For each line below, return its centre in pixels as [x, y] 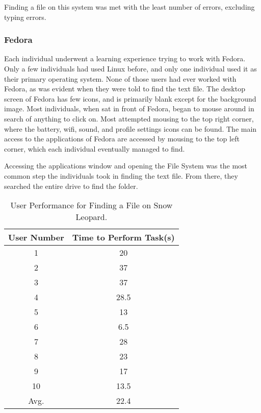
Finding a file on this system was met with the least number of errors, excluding [129, 7]
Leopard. [92, 217]
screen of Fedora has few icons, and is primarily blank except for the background [130, 98]
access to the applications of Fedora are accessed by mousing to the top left [122, 139]
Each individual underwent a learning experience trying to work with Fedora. [125, 58]
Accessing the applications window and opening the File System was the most [126, 166]
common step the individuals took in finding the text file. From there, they [121, 175]
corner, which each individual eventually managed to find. [95, 148]
